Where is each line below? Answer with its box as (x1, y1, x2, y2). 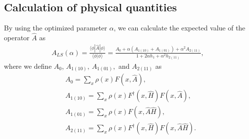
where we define (4, 60, 52, 71)
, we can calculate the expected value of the (114, 23, 246, 33)
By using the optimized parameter (4, 23, 107, 33)
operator (4, 32, 30, 43)
